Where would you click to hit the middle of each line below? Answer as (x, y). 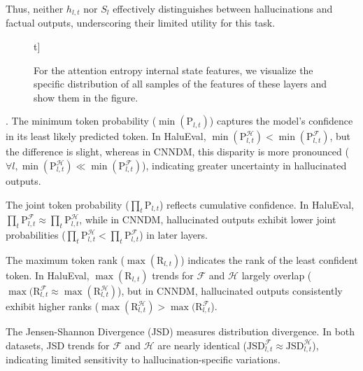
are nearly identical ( (202, 345)
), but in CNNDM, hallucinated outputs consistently (230, 290)
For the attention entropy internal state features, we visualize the (173, 70)
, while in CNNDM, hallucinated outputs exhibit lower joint (208, 219)
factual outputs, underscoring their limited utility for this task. (141, 23)
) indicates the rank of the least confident (269, 260)
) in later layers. (173, 235)
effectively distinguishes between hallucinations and (223, 8)
